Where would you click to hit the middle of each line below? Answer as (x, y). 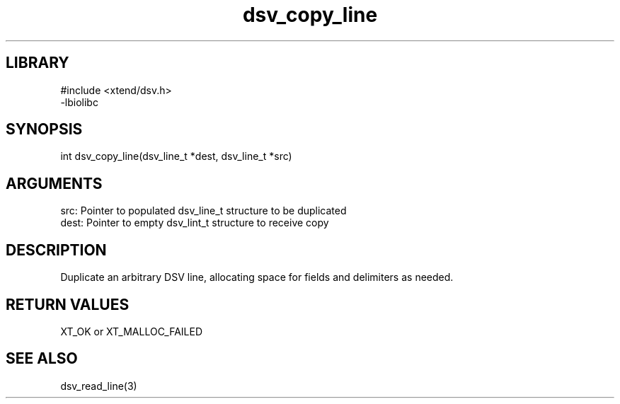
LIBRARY (38, 63)
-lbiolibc (79, 102)
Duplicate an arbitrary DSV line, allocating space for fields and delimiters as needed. (257, 277)
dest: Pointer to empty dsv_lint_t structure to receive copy (195, 223)
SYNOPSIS (44, 129)
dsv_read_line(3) (99, 386)
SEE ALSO (42, 359)
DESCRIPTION (56, 250)
